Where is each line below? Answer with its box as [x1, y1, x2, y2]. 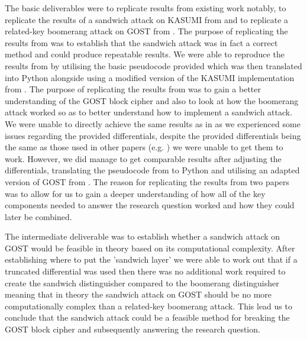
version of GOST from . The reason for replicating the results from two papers [5, 175, 290, 188]
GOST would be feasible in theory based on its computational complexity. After [5, 241, 295, 254]
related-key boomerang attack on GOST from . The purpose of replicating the [5, 25, 288, 37]
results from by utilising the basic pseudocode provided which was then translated [5, 59, 302, 72]
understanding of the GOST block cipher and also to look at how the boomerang [5, 94, 299, 106]
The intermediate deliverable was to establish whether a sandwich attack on [5, 230, 280, 243]
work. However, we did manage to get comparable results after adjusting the [5, 152, 282, 164]
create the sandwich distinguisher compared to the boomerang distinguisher [5, 276, 279, 289]
